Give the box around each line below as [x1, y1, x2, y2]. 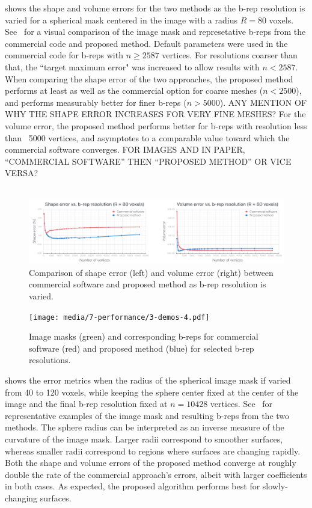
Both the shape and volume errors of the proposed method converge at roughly [5, 456, 296, 469]
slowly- [262, 480, 288, 492]
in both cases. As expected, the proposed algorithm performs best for [5, 480, 260, 492]
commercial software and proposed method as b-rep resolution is [29, 278, 266, 290]
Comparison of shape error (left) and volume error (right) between [29, 266, 274, 278]
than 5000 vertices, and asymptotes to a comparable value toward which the [5, 131, 290, 144]
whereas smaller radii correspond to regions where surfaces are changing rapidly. [5, 444, 301, 457]
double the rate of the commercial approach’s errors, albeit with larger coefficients [5, 468, 307, 480]
